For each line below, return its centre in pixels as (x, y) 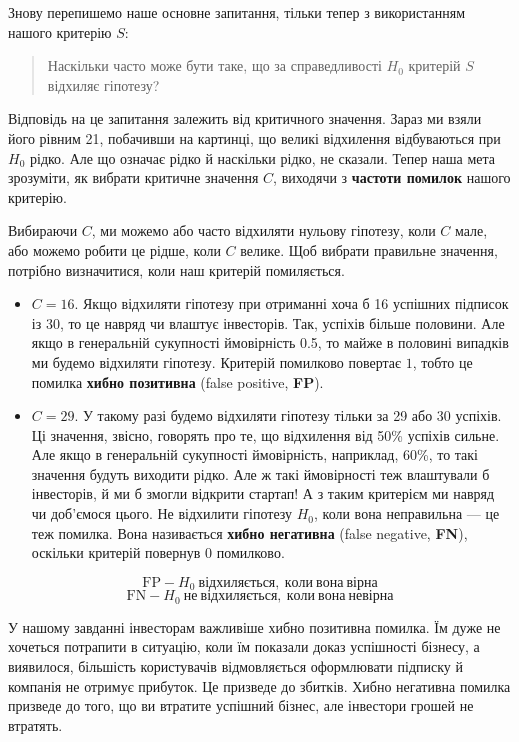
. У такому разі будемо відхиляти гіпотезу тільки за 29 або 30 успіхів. (288, 415)
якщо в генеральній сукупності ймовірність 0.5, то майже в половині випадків (270, 342)
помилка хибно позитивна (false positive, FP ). (177, 381)
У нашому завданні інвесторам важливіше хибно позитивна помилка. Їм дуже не (254, 626)
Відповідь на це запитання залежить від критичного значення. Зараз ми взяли (245, 118)
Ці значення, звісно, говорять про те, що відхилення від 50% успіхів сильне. (265, 434)
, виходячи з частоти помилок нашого (392, 177)
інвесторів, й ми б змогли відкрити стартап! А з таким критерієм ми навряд (263, 493)
